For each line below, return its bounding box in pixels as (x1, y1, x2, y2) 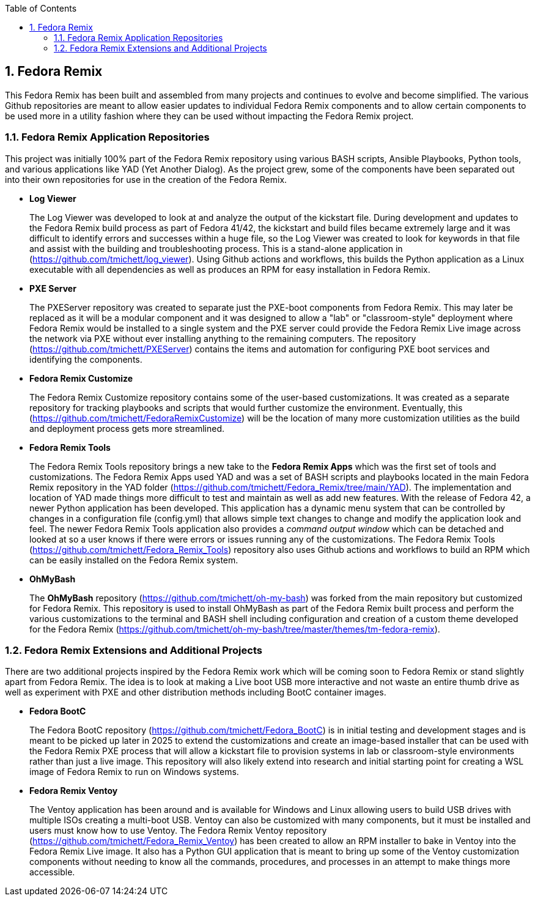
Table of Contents (5, 3, 77, 13)
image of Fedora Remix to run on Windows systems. (29, 766, 239, 777)
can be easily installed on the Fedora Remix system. (29, 554, 238, 565)
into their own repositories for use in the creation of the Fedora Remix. (5, 174, 287, 185)
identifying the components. (29, 354, 142, 365)
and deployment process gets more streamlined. (29, 423, 224, 434)
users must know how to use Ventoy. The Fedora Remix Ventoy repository (29, 825, 327, 836)
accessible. (29, 867, 75, 878)
